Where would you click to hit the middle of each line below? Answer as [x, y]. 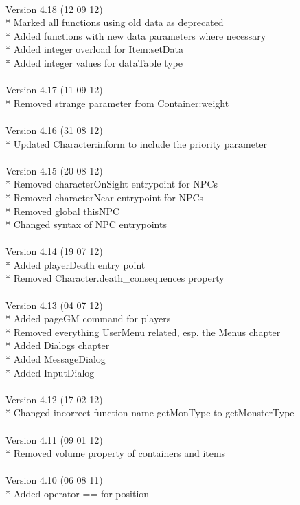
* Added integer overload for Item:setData [94, 49]
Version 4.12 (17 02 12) [54, 399]
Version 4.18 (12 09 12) [54, 9]
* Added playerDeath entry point [76, 264]
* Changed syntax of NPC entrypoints [86, 224]
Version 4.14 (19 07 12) [54, 251]
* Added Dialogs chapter [58, 345]
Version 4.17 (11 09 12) [54, 90]
